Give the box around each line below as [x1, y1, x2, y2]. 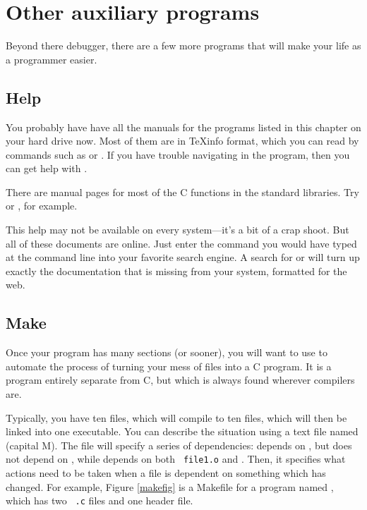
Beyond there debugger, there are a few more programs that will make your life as [6, 38, 361, 53]
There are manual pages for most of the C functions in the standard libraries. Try [6, 184, 359, 199]
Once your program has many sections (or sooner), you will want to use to [6, 345, 327, 360]
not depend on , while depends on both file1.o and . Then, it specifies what [6, 451, 346, 466]
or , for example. [6, 198, 78, 213]
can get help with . [6, 161, 88, 176]
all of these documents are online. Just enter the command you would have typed [6, 236, 357, 250]
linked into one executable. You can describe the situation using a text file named [6, 424, 359, 439]
